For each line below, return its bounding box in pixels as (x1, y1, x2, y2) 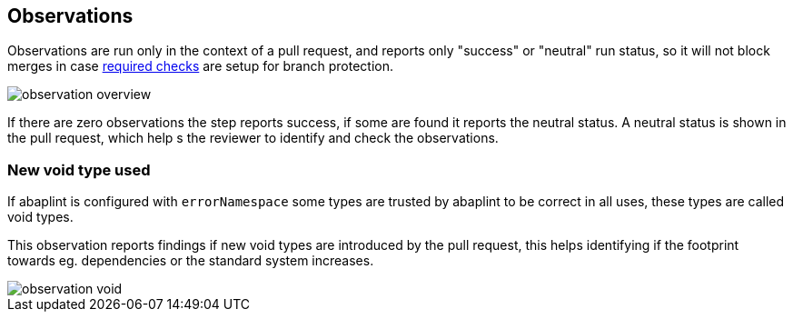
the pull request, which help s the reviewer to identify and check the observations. (7, 130, 499, 146)
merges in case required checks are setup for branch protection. (7, 58, 393, 75)
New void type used (7, 160, 151, 179)
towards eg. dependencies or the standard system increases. (7, 253, 374, 269)
